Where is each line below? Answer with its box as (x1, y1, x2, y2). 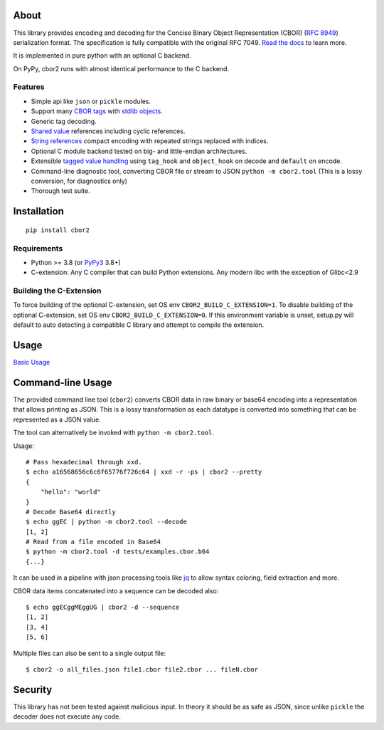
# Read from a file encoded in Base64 (26, 538, 161, 546)
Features (13, 82, 45, 92)
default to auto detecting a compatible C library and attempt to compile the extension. (13, 320, 265, 329)
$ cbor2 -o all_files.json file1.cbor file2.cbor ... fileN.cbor (26, 666, 259, 673)
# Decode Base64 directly (26, 508, 117, 516)
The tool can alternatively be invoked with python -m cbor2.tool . (13, 428, 215, 437)
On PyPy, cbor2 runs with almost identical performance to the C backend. (13, 64, 230, 73)
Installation (13, 205, 64, 217)
